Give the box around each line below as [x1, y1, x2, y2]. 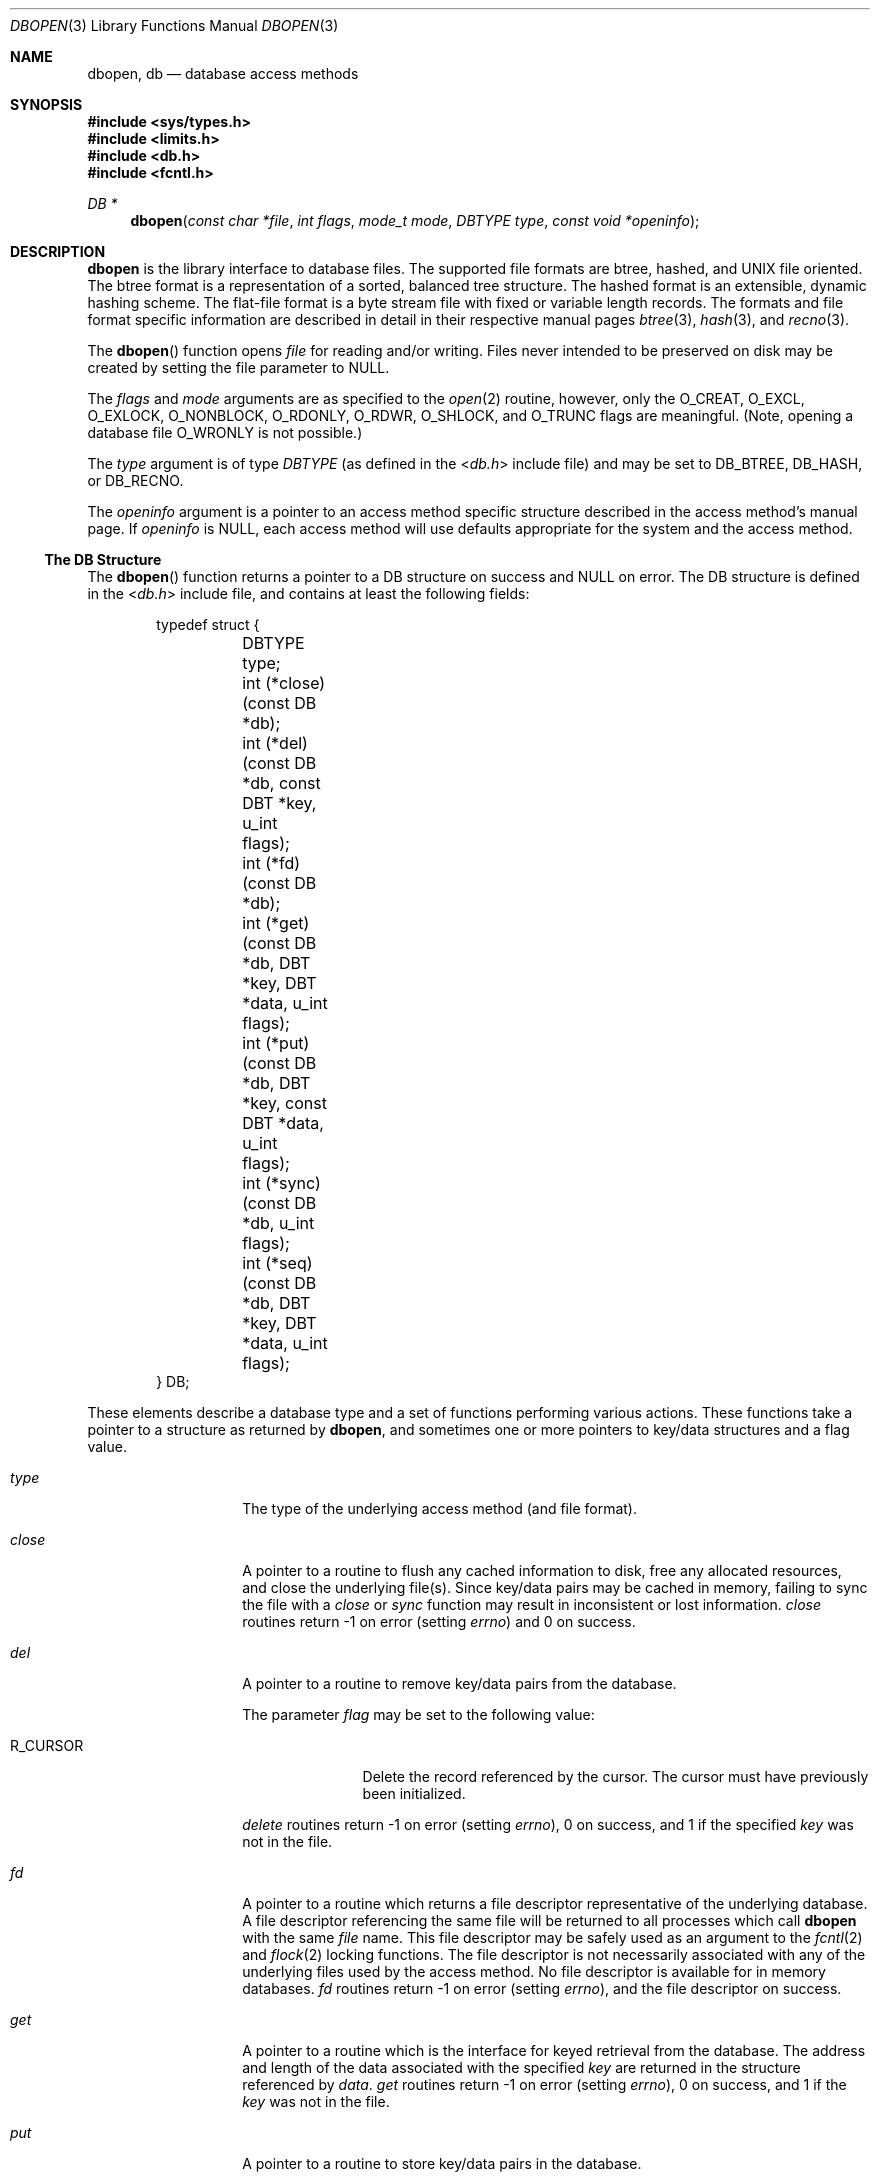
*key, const [242, 1093, 327, 1113]
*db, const [242, 773, 321, 793]
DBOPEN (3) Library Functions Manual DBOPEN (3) [10, 17, 339, 34]
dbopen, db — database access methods [87, 65, 359, 82]
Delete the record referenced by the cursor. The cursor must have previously [362, 1768, 869, 1785]
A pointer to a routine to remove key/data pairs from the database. [242, 1675, 677, 1692]
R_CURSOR [10, 1737, 84, 1754]
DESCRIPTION [10, 243, 106, 260]
